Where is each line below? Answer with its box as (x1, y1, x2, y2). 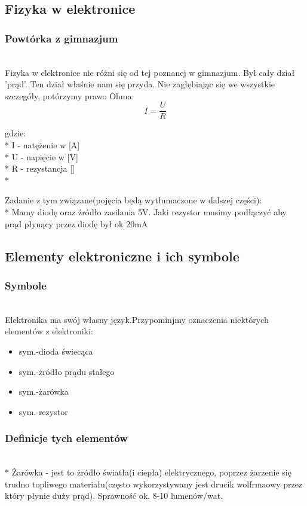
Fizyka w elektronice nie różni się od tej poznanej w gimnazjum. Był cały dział (5, 66, 295, 78)
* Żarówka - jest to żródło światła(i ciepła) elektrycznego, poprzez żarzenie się (5, 466, 291, 478)
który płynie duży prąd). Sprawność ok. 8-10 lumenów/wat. (5, 489, 223, 502)
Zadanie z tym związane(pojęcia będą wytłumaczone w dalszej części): (5, 194, 262, 206)
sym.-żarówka (19, 385, 69, 398)
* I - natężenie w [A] (5, 139, 80, 151)
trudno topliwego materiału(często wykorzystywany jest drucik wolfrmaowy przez (5, 477, 303, 490)
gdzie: (5, 127, 26, 139)
